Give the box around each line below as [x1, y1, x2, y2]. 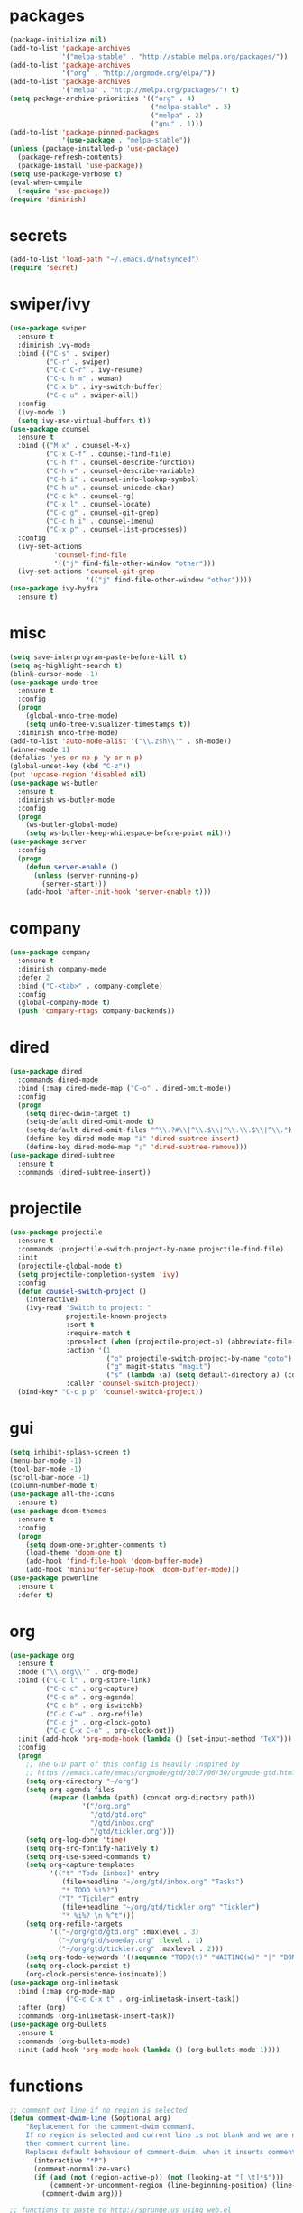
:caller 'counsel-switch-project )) [66, 1379, 200, 1389]
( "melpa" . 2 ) [150, 110, 204, 120]
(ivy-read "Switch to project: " [25, 1304, 151, 1313]
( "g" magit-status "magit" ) [106, 1362, 212, 1372]
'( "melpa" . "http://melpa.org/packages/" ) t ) [61, 86, 241, 95]
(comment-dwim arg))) [41, 2190, 124, 2199]
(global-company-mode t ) [17, 999, 111, 1008]
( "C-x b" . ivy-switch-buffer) [45, 383, 164, 392]
